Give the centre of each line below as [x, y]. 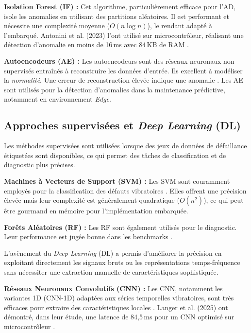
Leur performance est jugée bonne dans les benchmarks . [88, 237]
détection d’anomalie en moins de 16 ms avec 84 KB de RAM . [96, 44]
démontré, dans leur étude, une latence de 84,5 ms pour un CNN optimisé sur [119, 317]
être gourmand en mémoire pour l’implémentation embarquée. [96, 211]
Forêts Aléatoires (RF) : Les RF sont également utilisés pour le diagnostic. [120, 227]
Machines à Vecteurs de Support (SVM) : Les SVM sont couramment [117, 181]
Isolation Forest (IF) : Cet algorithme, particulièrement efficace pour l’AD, [120, 6]
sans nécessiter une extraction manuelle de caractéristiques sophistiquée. [111, 272]
